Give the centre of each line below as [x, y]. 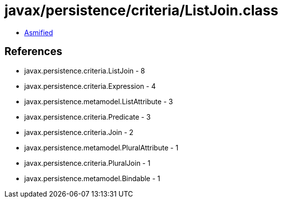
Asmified [39, 32]
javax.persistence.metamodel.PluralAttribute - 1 [101, 147]
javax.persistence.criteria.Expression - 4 [90, 86]
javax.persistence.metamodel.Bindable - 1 [92, 178]
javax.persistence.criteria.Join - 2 [79, 132]
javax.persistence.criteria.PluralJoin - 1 [87, 163]
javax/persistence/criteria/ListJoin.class [141, 10]
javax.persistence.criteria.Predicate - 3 [88, 117]
